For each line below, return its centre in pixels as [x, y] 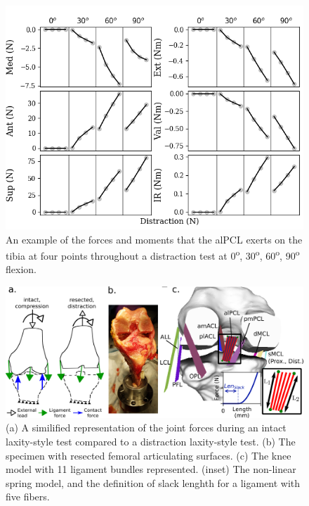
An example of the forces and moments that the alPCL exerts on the [154, 239]
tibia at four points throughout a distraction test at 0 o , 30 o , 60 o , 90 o [153, 254]
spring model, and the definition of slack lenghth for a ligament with [153, 482]
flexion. [21, 269]
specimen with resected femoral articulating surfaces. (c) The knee [149, 455]
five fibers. [28, 496]
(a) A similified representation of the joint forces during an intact [146, 428]
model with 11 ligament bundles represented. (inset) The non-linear [151, 469]
